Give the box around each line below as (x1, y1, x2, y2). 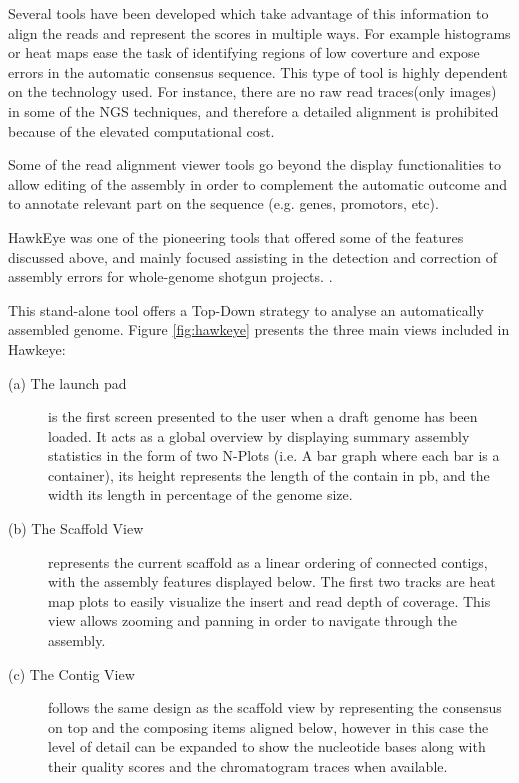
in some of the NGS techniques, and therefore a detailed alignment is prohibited (8, 100, 499, 121)
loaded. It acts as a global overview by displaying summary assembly (48, 425, 470, 446)
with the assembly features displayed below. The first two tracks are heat (48, 571, 496, 592)
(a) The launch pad (8, 372, 127, 393)
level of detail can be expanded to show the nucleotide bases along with (48, 736, 486, 757)
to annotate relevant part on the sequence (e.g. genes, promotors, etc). (8, 193, 439, 214)
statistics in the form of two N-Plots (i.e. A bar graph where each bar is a (48, 445, 500, 466)
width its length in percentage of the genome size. (48, 484, 353, 505)
